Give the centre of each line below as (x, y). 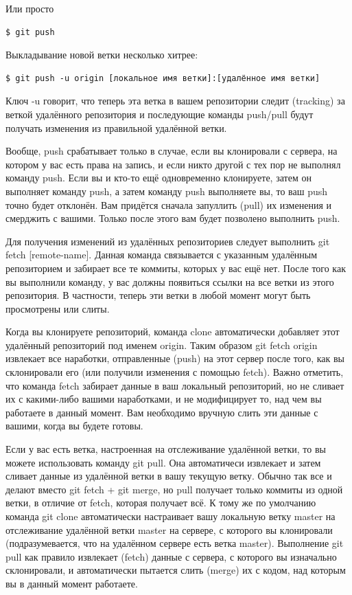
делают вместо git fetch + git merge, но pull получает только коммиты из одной (174, 489)
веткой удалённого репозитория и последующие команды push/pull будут (160, 114)
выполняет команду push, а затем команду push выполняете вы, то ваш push (167, 191)
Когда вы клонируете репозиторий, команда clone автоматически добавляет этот (173, 332)
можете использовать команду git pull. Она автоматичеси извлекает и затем (163, 462)
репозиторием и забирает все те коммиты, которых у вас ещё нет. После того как (176, 268)
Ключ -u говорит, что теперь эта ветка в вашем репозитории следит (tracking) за (175, 101)
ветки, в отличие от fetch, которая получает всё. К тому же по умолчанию (161, 503)
